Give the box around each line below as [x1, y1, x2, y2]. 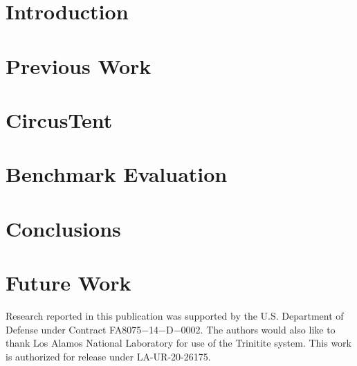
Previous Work [6, 51, 152, 80]
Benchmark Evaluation [6, 160, 228, 188]
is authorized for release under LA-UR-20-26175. [6, 349, 211, 363]
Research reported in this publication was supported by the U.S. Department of [6, 309, 344, 322]
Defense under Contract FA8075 [6, 322, 142, 336]
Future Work [6, 268, 131, 297]
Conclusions [6, 214, 121, 242]
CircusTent [6, 105, 113, 134]
